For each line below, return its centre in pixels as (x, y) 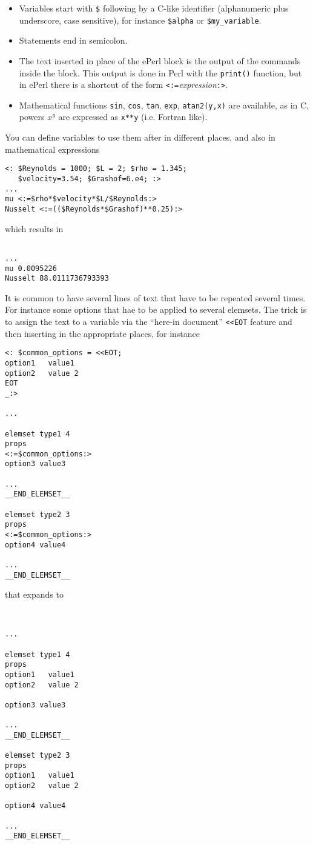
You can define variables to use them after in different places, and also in (140, 137)
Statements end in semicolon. (73, 40)
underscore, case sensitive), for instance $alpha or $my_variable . (140, 20)
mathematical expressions (52, 149)
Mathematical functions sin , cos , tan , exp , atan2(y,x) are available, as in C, (164, 105)
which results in (34, 228)
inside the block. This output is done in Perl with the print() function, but (160, 72)
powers (32, 117)
